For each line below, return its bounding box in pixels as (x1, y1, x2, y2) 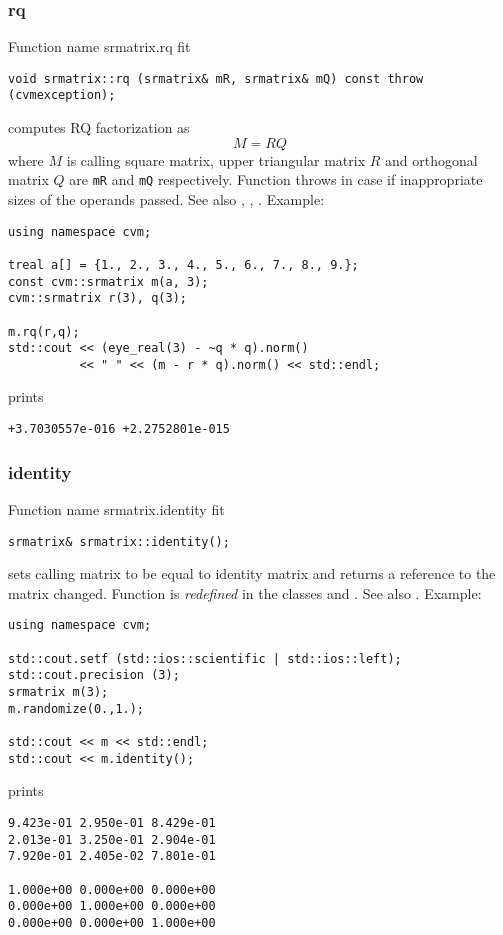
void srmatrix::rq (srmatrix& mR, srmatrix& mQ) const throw (8, 71, 424, 86)
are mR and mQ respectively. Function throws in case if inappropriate (69, 169, 483, 190)
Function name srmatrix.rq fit (8, 36, 191, 57)
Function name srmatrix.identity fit (8, 498, 225, 519)
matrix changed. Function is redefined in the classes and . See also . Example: (8, 582, 482, 603)
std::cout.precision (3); (8, 668, 180, 683)
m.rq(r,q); (8, 324, 80, 339)
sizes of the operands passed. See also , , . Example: (8, 188, 325, 209)
